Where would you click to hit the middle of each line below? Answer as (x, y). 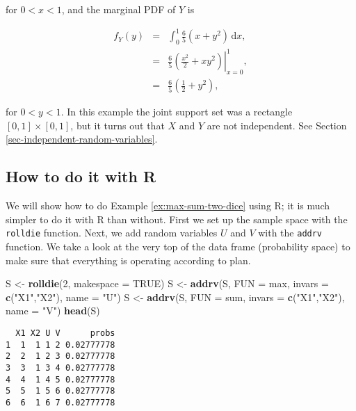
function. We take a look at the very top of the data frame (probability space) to (178, 247)
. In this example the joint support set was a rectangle (177, 112)
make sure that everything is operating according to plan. (128, 260)
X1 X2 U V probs (65, 333)
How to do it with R (81, 176)
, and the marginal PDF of (119, 9)
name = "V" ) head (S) (53, 311)
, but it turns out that (118, 125)
